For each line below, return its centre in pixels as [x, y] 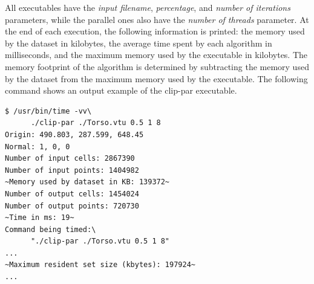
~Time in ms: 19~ [40, 218]
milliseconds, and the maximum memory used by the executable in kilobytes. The [156, 55]
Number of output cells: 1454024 [72, 194]
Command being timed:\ [51, 229]
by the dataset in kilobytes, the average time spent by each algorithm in [139, 43]
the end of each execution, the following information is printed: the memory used [155, 31]
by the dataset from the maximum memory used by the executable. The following [156, 78]
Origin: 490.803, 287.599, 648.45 [74, 134]
